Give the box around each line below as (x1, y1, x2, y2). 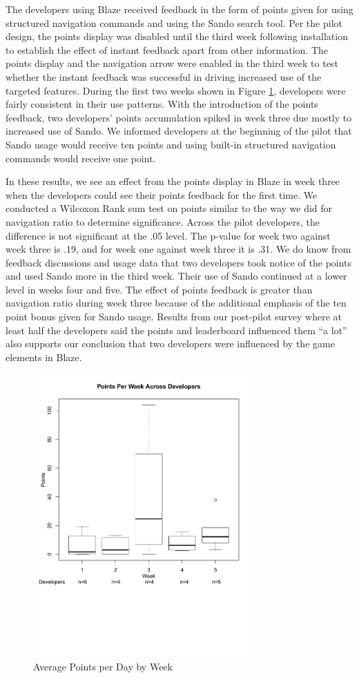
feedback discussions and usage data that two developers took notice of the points (6, 255, 352, 269)
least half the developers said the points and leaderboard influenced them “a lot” (6, 322, 347, 337)
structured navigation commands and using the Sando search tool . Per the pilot (6, 15, 342, 30)
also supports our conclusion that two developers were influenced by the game (6, 336, 335, 351)
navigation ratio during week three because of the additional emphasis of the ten (6, 296, 347, 310)
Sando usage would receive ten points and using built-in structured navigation (6, 137, 336, 151)
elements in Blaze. (6, 349, 82, 364)
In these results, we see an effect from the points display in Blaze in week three (6, 174, 340, 188)
